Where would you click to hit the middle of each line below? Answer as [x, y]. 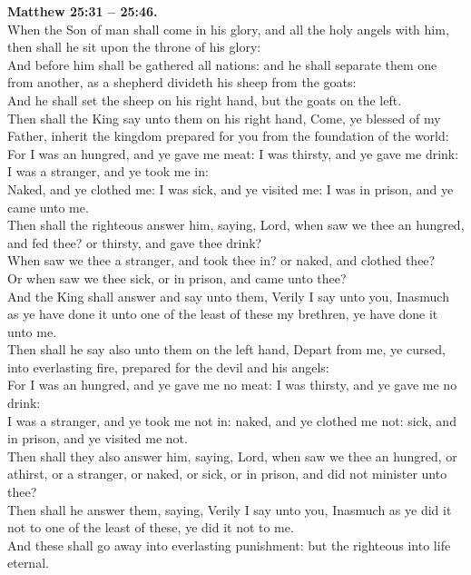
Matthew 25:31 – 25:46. [83, 11]
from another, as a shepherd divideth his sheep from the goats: [182, 82]
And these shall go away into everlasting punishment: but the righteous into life [229, 545]
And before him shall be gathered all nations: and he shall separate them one [222, 64]
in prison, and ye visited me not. [98, 438]
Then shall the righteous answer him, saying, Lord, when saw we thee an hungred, [236, 225]
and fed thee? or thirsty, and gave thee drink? [135, 242]
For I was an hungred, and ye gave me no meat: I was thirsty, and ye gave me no [232, 385]
